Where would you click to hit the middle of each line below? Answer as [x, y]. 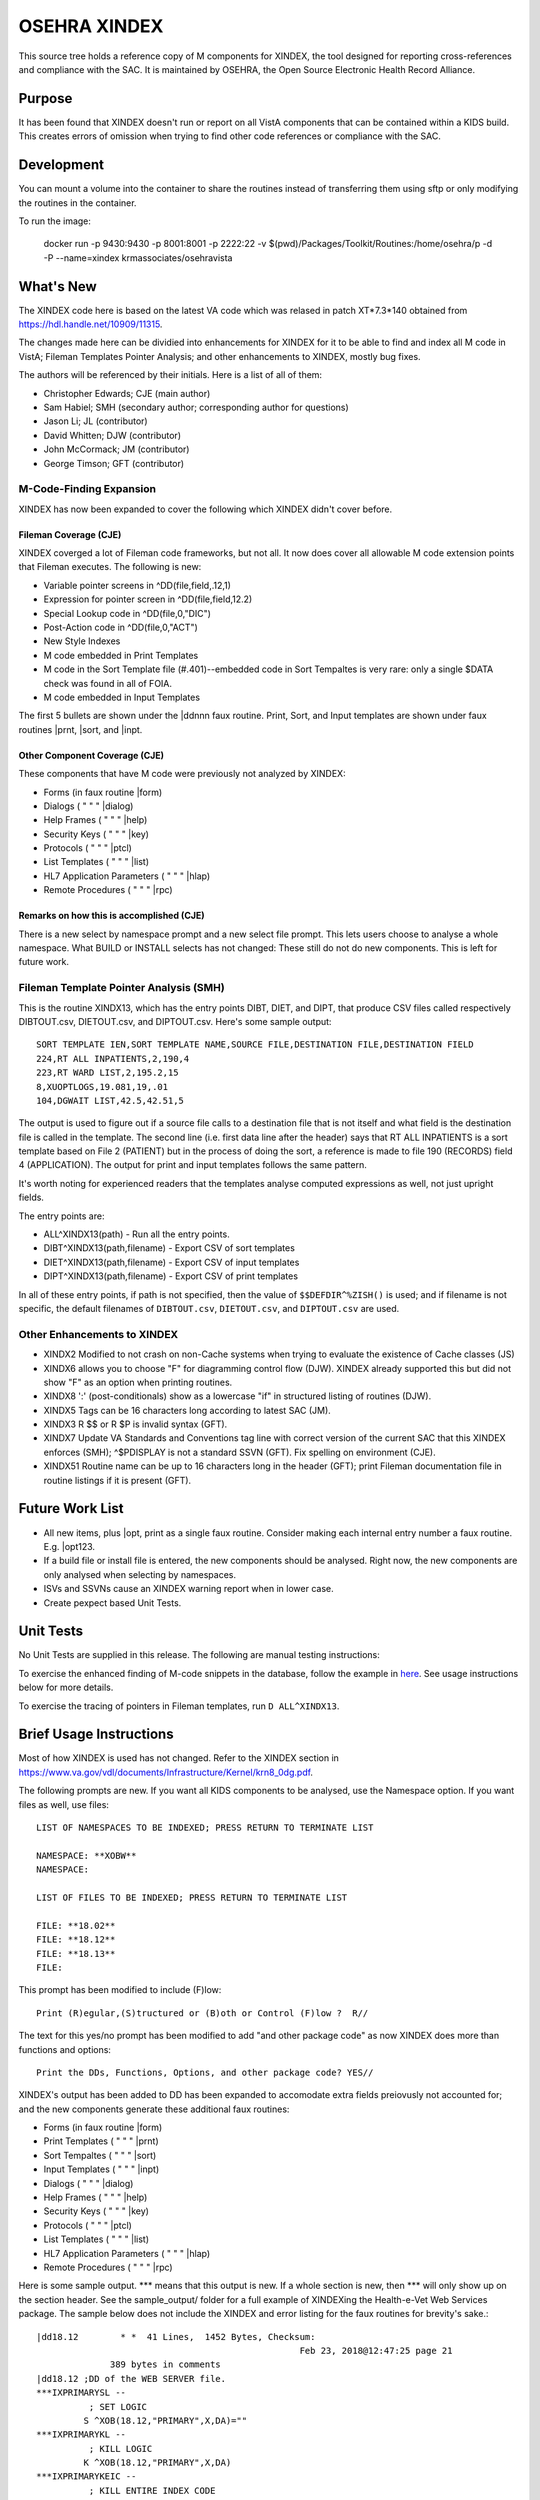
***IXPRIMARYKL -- [81, 2434]
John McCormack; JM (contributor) [116, 449]
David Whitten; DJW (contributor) [112, 435]
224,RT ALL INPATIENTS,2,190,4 [113, 1058]
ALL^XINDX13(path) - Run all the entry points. [136, 1234]
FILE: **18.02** [76, 1925]
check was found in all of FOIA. [108, 683]
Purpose [45, 98]
